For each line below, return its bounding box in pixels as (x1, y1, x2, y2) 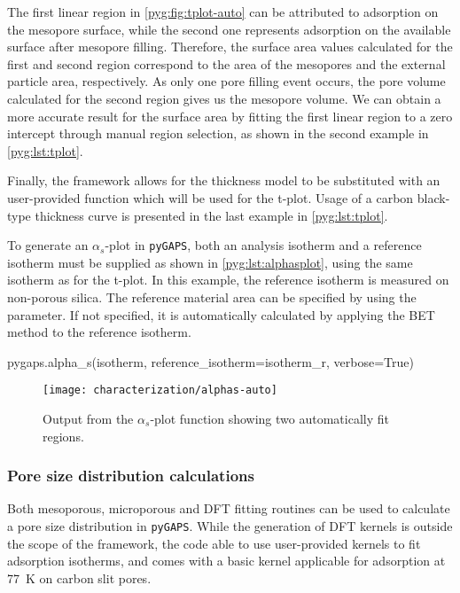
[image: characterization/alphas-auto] (43, 384, 277, 397)
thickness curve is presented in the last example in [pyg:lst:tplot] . (35, 206, 388, 224)
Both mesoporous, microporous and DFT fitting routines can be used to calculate (7, 499, 450, 518)
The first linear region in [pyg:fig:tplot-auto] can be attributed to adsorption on (7, 3, 439, 20)
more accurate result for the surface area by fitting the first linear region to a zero (7, 106, 453, 125)
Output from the (43, 410, 134, 427)
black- (417, 188, 450, 207)
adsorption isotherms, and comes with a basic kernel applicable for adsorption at (7, 551, 446, 570)
